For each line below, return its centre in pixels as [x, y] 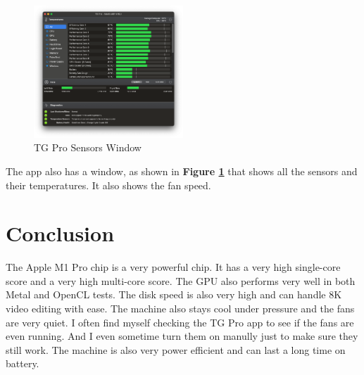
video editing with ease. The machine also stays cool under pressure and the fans [180, 309]
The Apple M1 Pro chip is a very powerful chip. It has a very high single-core [173, 267]
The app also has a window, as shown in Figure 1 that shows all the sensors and [182, 171]
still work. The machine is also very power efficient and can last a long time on [176, 349]
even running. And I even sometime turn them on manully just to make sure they [182, 336]
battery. [23, 363]
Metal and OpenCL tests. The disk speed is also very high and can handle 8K [174, 294]
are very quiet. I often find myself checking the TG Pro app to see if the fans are [180, 322]
